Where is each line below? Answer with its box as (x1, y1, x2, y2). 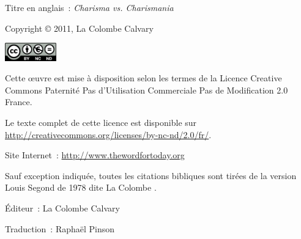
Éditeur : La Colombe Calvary (5, 201, 120, 214)
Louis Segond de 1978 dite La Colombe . (5, 181, 157, 194)
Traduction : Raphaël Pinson (5, 222, 115, 235)
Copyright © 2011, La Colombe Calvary (5, 21, 154, 34)
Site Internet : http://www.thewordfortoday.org (5, 149, 185, 161)
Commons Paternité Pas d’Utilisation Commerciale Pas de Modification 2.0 (5, 83, 288, 96)
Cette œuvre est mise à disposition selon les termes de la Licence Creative (5, 72, 282, 84)
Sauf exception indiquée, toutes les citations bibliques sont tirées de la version (5, 169, 297, 182)
